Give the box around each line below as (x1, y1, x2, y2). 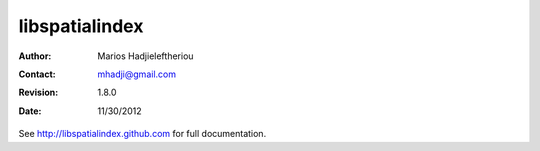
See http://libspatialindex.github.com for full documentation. (18, 128, 267, 140)
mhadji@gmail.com (97, 68, 177, 80)
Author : (18, 50, 52, 62)
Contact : (18, 68, 57, 80)
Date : (18, 105, 42, 117)
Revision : (18, 86, 59, 99)
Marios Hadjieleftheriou (97, 50, 194, 62)
